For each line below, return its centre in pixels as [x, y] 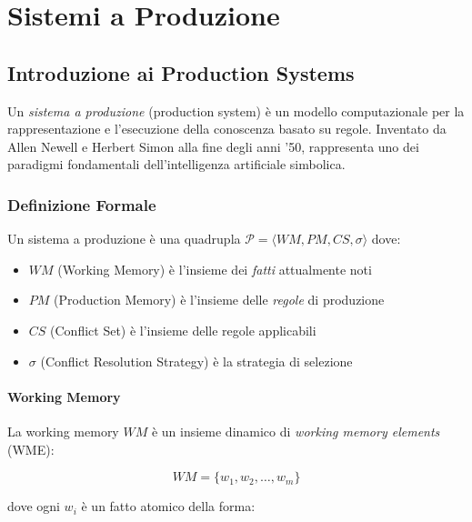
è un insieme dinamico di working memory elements [296, 431]
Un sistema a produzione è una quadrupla [124, 239]
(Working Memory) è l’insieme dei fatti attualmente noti [215, 269]
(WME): [31, 449]
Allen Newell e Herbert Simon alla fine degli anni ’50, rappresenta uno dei [213, 146]
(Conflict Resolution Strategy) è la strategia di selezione [196, 361]
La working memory [63, 431]
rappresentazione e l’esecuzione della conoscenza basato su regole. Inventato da [227, 129]
